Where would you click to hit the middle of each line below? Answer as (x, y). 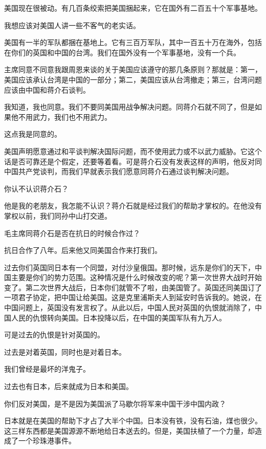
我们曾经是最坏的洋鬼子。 (47, 369)
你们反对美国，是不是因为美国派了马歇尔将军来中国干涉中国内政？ (115, 403)
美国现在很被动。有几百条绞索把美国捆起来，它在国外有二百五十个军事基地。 (133, 8)
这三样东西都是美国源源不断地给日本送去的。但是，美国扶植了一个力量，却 (129, 430)
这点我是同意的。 (33, 134)
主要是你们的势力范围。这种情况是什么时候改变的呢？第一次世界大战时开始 (136, 277)
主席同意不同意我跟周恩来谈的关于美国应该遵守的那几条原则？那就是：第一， (133, 69)
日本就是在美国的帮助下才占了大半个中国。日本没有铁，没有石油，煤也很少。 (133, 421)
